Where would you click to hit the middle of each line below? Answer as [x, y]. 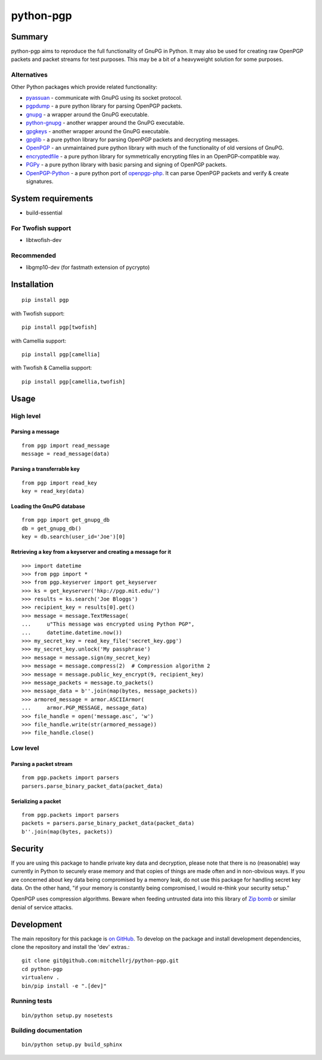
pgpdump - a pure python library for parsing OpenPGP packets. [104, 106]
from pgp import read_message [66, 445]
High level [26, 416]
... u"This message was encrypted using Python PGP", [108, 624]
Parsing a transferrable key [45, 469]
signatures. [40, 181]
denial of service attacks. [42, 907]
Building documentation [47, 1031]
